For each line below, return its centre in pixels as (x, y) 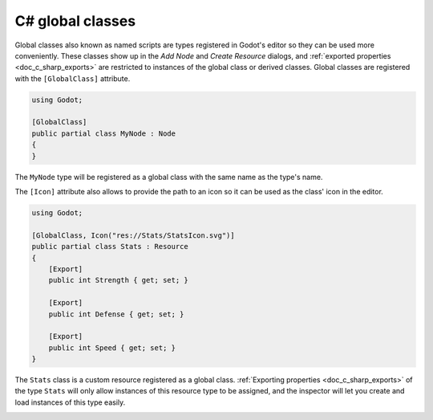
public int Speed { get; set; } (112, 348)
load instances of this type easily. (70, 402)
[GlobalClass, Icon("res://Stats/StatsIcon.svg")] (134, 235)
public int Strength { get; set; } (118, 280)
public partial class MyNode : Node (104, 133)
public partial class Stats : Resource (110, 247)
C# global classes (75, 21)
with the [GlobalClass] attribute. (73, 78)
